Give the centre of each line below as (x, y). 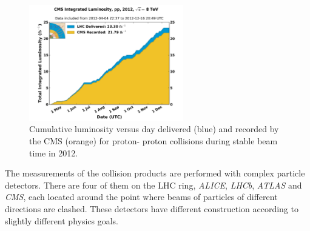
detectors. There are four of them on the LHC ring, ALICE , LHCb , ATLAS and (153, 185)
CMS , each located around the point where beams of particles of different (141, 197)
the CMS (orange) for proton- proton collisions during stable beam (153, 140)
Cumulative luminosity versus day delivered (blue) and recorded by (154, 129)
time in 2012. (54, 152)
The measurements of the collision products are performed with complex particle (155, 173)
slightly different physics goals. (62, 220)
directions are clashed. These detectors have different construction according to (152, 208)
